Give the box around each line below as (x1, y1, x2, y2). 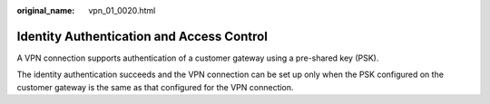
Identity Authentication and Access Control (16, 28, 268, 44)
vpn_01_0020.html (88, 5, 156, 15)
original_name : (16, 5, 75, 15)
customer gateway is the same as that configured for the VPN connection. (16, 81, 294, 92)
